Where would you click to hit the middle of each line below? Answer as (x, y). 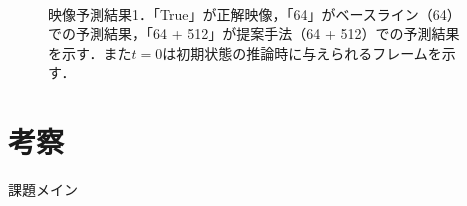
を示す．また (90, 52)
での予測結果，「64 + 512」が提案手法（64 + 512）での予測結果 (254, 33)
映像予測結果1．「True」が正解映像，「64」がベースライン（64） (254, 13)
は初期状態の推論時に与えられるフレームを (302, 52)
